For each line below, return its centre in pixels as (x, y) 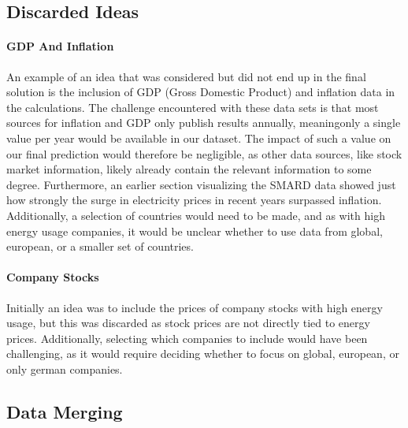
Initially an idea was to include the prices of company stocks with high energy (195, 307)
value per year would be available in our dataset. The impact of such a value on (199, 138)
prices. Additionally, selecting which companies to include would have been (187, 338)
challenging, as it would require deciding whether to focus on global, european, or (203, 354)
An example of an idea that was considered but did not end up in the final (186, 76)
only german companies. (65, 368)
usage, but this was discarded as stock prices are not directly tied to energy (188, 323)
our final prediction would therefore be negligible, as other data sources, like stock (204, 153)
